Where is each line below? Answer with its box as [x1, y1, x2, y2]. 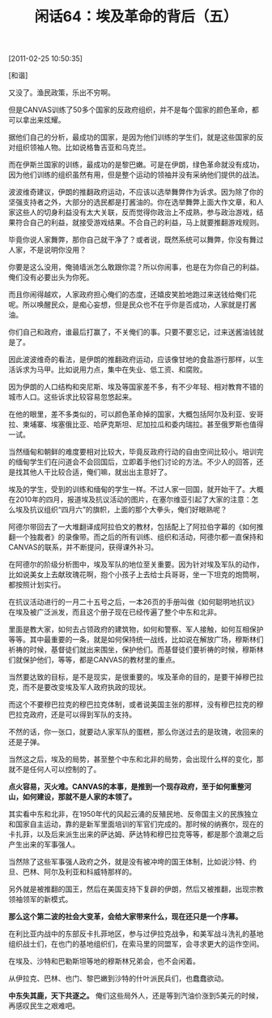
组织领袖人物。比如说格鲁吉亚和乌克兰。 [15, 143, 151, 153]
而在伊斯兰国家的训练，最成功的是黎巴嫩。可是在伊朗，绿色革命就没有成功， [8, 160, 264, 170]
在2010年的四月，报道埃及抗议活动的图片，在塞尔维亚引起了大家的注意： [8, 494, 252, 504]
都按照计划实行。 [8, 580, 66, 589]
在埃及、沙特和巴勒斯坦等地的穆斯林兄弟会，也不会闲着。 [8, 956, 200, 966]
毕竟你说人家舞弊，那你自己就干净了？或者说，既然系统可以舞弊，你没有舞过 [8, 235, 264, 244]
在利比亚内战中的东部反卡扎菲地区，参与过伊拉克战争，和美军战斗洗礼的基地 [8, 929, 264, 938]
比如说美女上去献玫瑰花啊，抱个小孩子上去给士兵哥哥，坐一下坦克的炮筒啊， [8, 570, 264, 580]
